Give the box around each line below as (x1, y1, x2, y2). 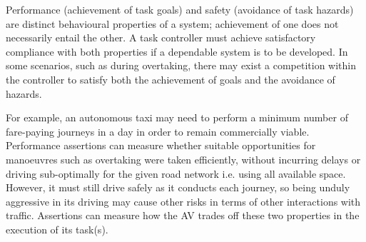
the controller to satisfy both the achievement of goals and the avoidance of (6, 71, 335, 86)
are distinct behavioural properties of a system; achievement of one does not (6, 16, 339, 31)
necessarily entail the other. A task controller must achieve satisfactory (6, 30, 316, 45)
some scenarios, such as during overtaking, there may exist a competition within (6, 58, 356, 73)
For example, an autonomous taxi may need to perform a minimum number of (6, 110, 348, 125)
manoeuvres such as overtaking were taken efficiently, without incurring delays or (6, 151, 361, 166)
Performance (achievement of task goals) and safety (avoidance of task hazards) (6, 2, 354, 16)
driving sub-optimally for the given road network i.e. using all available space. (6, 166, 346, 181)
